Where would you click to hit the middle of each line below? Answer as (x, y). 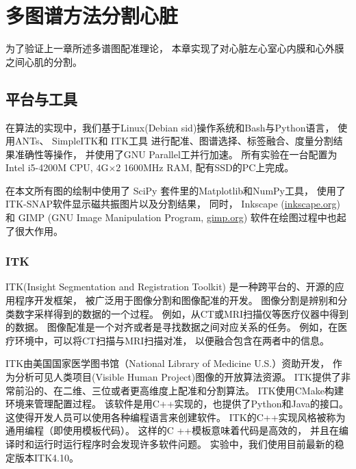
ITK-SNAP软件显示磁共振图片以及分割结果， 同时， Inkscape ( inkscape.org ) (173, 204)
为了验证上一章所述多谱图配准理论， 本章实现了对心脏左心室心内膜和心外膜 (175, 48)
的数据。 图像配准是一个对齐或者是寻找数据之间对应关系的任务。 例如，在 (172, 327)
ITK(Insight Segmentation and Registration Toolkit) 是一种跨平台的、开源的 (170, 287)
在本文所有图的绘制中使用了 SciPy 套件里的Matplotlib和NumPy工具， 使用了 (176, 190)
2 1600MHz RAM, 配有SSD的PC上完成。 (205, 167)
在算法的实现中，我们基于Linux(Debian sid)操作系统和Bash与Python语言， (170, 127)
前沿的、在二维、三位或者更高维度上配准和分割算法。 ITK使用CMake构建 (179, 390)
